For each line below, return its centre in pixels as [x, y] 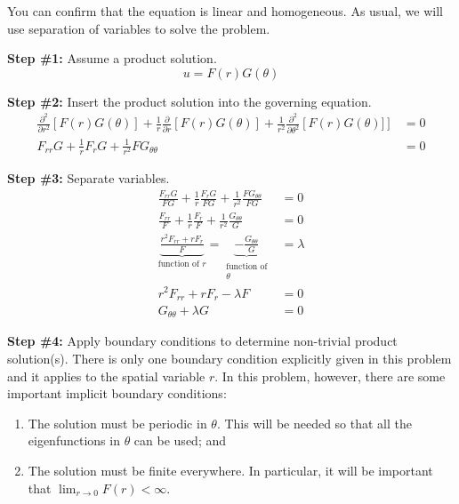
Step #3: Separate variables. [89, 178]
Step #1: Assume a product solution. [112, 58]
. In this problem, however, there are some [330, 376]
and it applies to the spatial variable [106, 376]
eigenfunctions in [74, 440]
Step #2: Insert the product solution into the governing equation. [189, 101]
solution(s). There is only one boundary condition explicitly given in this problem [229, 359]
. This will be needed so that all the [314, 423]
